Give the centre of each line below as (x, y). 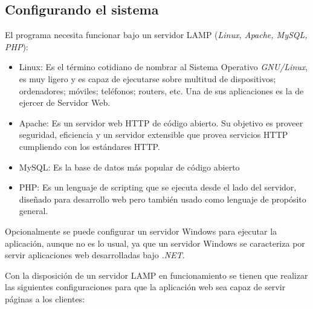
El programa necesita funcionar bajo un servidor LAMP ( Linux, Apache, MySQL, (156, 35)
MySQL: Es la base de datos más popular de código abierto (129, 167)
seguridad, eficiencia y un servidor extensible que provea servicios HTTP (153, 135)
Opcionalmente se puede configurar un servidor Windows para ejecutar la (141, 231)
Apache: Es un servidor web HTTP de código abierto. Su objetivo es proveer (161, 122)
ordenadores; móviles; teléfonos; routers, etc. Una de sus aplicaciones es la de (161, 90)
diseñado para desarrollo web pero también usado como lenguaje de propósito (163, 199)
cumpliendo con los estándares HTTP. (89, 146)
